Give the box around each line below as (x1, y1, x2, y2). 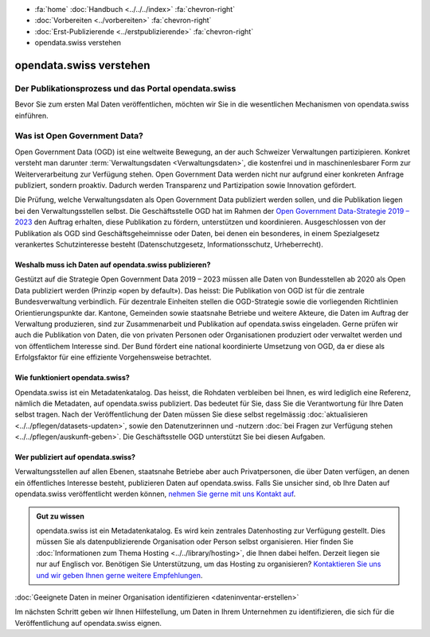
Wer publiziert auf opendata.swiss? (14, 453, 135, 462)
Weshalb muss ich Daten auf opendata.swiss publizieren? (14, 259, 211, 270)
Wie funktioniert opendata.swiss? (14, 373, 131, 383)
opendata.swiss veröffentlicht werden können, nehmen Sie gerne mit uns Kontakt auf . (14, 489, 296, 499)
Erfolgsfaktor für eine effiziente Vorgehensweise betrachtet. (14, 352, 212, 362)
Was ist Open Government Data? (14, 130, 143, 142)
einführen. (14, 111, 49, 120)
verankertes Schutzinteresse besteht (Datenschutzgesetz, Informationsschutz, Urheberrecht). (14, 239, 324, 249)
